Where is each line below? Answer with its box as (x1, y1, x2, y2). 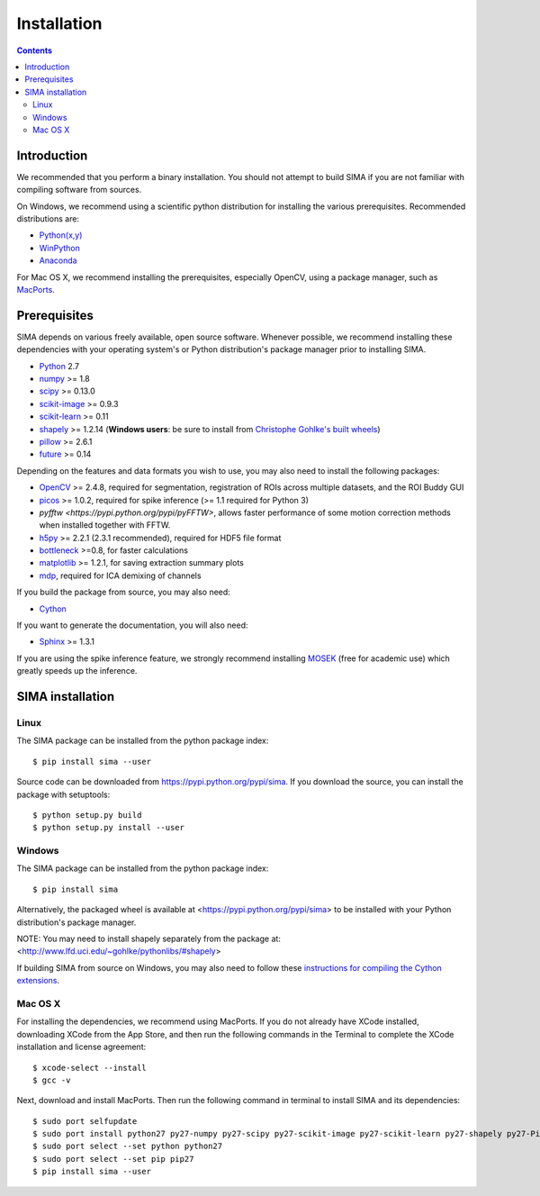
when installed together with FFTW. (39, 520, 171, 530)
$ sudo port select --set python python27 (32, 1141, 223, 1152)
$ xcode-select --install (32, 1063, 148, 1073)
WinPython (39, 242, 80, 253)
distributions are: (16, 213, 80, 224)
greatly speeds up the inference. (16, 666, 138, 676)
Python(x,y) (39, 230, 83, 240)
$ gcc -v (32, 1074, 71, 1085)
